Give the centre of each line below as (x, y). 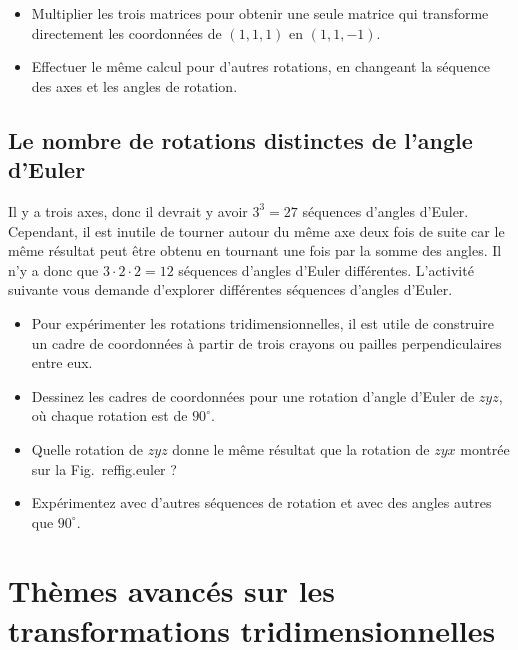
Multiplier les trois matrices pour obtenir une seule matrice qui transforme (260, 13)
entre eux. (62, 362)
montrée (485, 448)
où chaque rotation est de (109, 415)
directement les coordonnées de (126, 32)
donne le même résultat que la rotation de (301, 448)
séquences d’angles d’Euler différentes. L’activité (326, 269)
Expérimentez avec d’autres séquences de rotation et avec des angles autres (261, 502)
